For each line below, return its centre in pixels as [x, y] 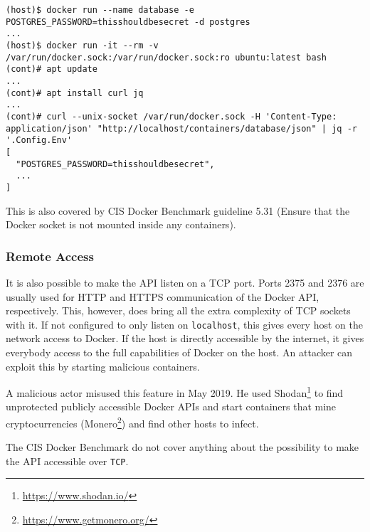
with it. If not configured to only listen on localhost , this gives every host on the [184, 324]
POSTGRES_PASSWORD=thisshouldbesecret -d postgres [128, 22]
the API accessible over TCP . [67, 461]
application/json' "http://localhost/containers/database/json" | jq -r [181, 128]
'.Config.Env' [39, 140]
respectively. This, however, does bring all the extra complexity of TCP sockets [178, 310]
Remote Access [50, 256]
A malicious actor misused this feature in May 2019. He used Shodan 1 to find [175, 392]
